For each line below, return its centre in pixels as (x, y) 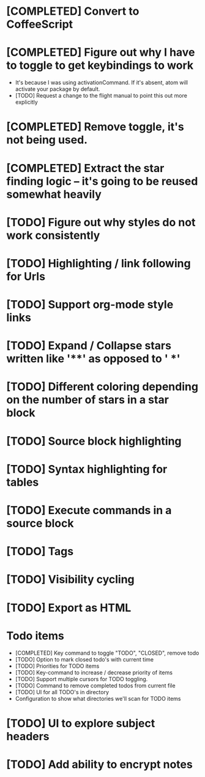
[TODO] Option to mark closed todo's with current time (84, 659)
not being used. (47, 140)
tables (23, 482)
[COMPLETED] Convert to (73, 11)
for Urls (26, 276)
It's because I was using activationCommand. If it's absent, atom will (102, 83)
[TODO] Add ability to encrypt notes (99, 764)
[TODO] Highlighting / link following (99, 263)
